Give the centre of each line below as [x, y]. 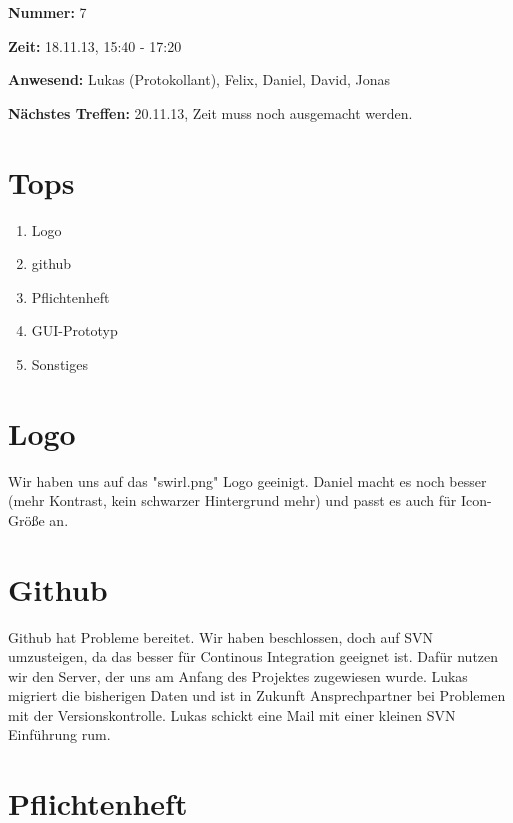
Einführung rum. [59, 734]
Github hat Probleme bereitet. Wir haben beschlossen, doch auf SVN [220, 636]
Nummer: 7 [47, 12]
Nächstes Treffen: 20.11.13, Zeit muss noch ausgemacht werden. [210, 112]
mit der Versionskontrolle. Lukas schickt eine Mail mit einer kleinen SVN [232, 714]
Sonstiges [59, 363]
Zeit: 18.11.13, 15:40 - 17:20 [95, 45]
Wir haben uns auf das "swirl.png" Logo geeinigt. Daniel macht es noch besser [247, 480]
